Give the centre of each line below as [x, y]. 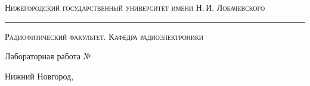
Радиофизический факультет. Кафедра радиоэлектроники [104, 36]
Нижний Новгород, [39, 76]
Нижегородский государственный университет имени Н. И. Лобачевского [135, 7]
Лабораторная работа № [48, 56]
